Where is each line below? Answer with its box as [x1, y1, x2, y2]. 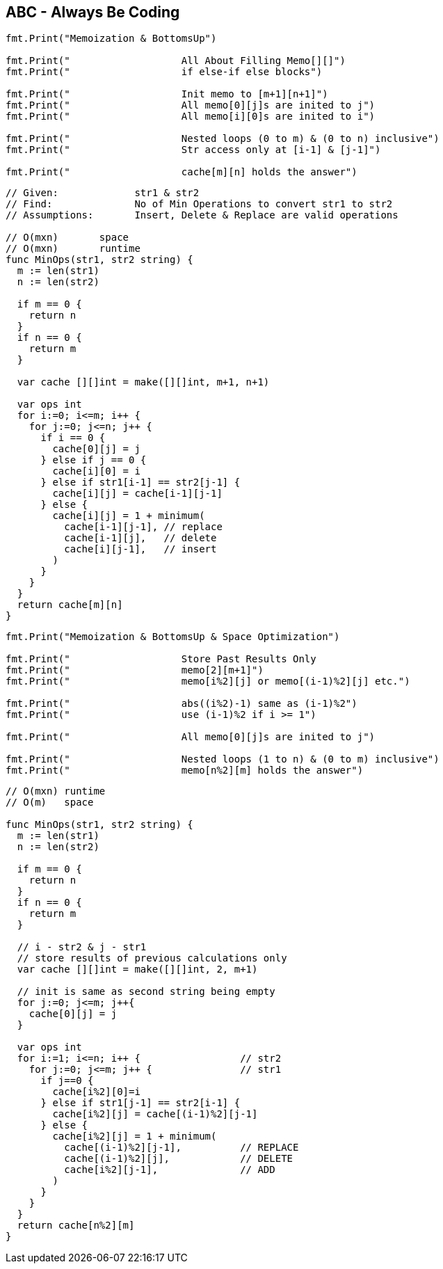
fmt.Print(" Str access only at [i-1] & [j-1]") [6, 144, 381, 156]
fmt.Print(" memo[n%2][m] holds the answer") [6, 765, 364, 776]
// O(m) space [6, 797, 94, 808]
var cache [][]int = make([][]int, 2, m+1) [17, 964, 258, 975]
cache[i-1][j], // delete [64, 532, 217, 544]
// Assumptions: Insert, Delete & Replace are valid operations [6, 209, 398, 221]
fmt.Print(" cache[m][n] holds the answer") [6, 166, 357, 178]
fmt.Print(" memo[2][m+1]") [6, 664, 264, 676]
